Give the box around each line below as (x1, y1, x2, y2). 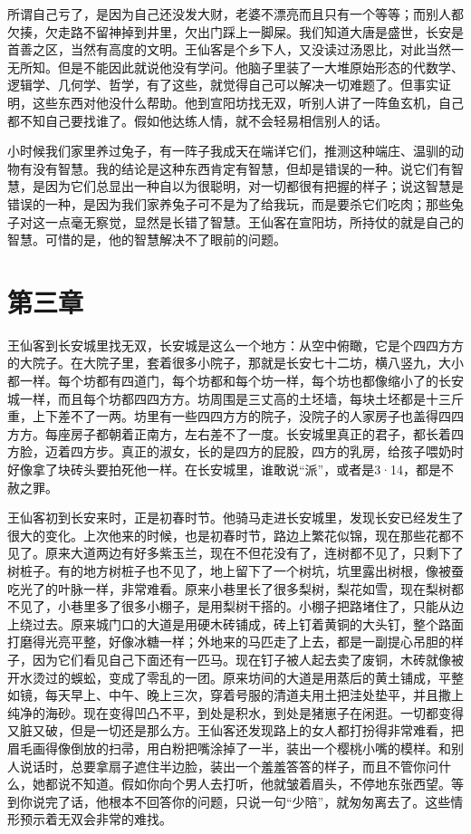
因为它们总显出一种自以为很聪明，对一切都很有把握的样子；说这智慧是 (44, 177, 464, 196)
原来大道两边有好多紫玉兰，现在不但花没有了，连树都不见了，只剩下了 (44, 543, 464, 562)
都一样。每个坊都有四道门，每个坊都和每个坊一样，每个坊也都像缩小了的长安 (7, 371, 464, 390)
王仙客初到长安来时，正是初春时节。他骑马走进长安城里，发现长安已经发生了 (7, 508, 464, 527)
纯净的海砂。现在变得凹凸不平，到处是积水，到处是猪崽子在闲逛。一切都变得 (7, 703, 464, 722)
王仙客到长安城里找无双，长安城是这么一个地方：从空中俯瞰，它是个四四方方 (7, 335, 464, 354)
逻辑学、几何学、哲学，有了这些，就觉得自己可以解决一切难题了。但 (7, 75, 413, 94)
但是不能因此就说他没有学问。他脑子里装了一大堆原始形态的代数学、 (57, 57, 464, 76)
